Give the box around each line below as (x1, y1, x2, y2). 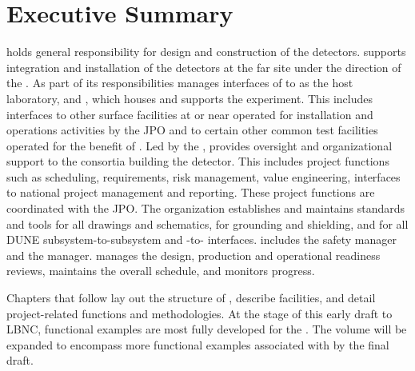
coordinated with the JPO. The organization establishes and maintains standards (6, 200, 405, 217)
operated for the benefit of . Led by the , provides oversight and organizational (6, 137, 393, 154)
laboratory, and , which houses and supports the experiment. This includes (6, 90, 373, 106)
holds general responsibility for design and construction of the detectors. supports (6, 43, 406, 60)
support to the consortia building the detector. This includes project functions (6, 153, 389, 170)
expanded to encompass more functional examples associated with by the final (6, 336, 389, 353)
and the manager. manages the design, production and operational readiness (6, 246, 381, 263)
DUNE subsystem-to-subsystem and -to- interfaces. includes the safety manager (6, 231, 397, 248)
